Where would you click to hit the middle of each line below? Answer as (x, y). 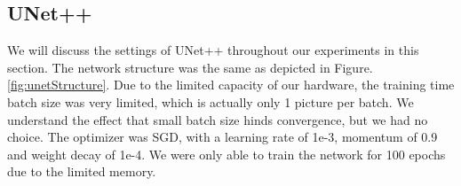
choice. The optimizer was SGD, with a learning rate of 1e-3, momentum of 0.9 (223, 137)
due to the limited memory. (82, 171)
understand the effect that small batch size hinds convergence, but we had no (218, 119)
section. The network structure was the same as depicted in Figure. (190, 67)
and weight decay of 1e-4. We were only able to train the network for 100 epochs (227, 154)
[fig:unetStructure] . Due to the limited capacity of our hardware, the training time (231, 85)
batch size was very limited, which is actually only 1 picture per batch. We (211, 101)
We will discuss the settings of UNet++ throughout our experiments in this (213, 50)
